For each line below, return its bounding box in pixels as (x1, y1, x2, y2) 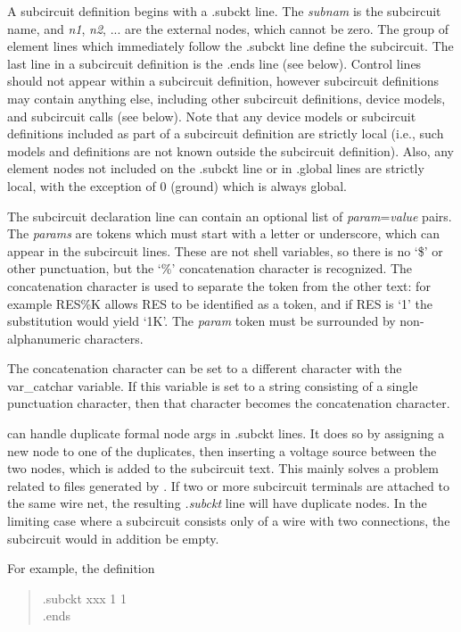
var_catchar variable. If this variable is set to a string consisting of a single (7, 376, 418, 395)
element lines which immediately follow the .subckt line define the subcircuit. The (7, 37, 454, 55)
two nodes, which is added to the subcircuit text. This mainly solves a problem (7, 459, 439, 478)
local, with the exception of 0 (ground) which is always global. (7, 176, 347, 195)
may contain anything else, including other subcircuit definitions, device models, (7, 88, 446, 107)
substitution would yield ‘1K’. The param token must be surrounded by (7, 312, 396, 330)
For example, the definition (7, 559, 155, 578)
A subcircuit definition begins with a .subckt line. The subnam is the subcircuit (7, 2, 441, 20)
